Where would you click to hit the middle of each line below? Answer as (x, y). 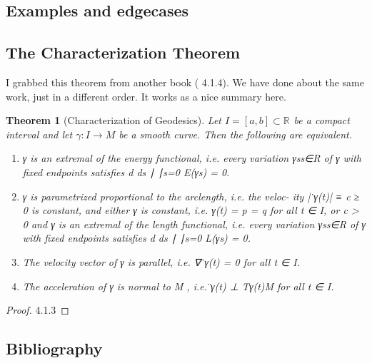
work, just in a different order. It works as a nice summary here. (146, 96)
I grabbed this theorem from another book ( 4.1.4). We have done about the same (185, 82)
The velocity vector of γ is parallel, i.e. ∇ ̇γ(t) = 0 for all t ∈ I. (161, 261)
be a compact (322, 120)
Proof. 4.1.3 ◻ (37, 310)
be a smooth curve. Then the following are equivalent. (235, 134)
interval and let (39, 134)
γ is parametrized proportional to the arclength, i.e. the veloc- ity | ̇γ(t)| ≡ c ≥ (191, 196)
